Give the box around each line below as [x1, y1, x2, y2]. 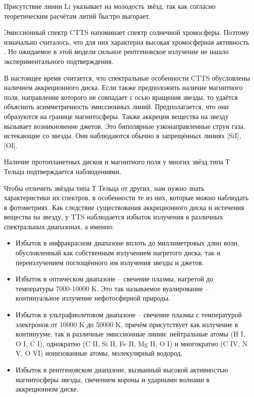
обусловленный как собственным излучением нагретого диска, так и [15, 247, 221, 258]
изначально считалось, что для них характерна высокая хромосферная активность [4, 36, 249, 47]
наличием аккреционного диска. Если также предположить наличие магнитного [4, 82, 243, 92]
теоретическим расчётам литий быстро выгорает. [4, 10, 151, 21]
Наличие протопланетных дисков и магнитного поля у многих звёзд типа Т [4, 156, 230, 167]
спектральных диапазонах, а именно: [4, 221, 114, 231]
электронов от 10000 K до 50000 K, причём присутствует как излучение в [15, 319, 238, 329]
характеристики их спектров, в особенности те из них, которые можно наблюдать [4, 192, 249, 203]
